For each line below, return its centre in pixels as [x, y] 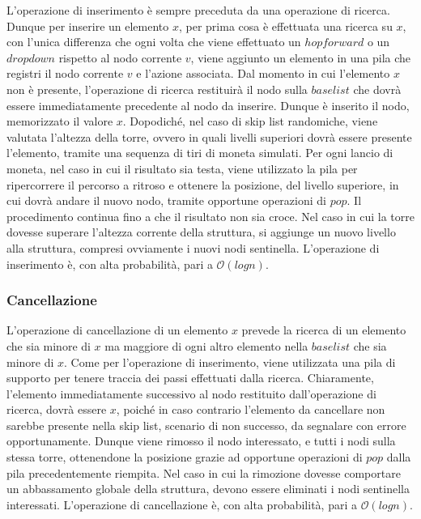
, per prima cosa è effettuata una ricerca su [285, 26]
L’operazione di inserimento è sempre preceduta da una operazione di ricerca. [198, 10]
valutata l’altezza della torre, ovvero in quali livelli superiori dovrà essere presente [209, 136]
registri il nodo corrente [65, 73]
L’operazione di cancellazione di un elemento [117, 330]
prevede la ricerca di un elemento [324, 330]
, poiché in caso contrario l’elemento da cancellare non [251, 409]
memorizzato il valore [60, 121]
